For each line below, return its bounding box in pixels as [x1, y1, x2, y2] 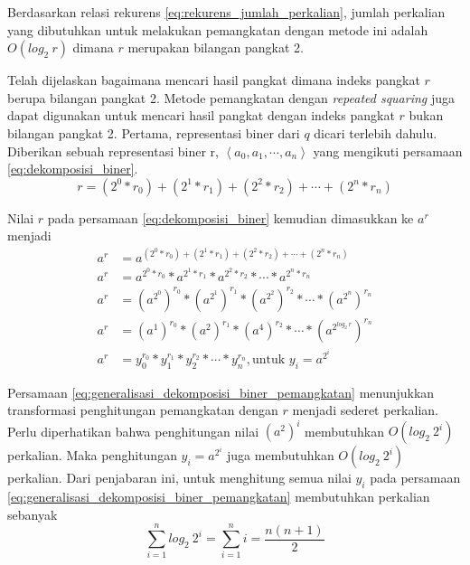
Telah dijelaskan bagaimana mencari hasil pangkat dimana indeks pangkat [7, 71, 420, 89]
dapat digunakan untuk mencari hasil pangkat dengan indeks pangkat [7, 106, 395, 125]
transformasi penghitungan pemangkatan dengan [7, 400, 278, 419]
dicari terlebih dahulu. [314, 123, 437, 142]
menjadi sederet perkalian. [292, 400, 438, 419]
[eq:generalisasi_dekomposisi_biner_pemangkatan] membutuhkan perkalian [7, 487, 430, 506]
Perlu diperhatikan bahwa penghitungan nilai [7, 421, 259, 440]
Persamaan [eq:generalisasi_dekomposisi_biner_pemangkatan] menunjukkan [7, 382, 435, 401]
